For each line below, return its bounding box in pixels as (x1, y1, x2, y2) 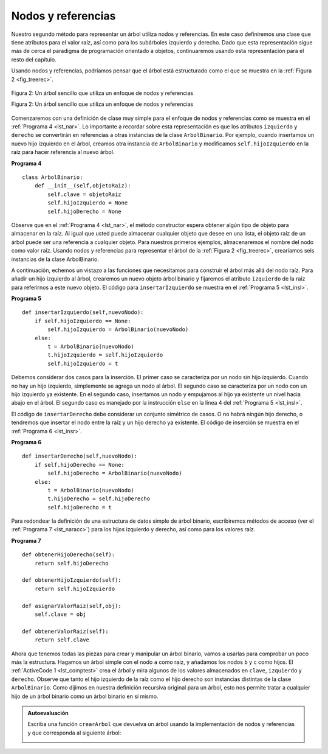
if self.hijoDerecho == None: (34, 461, 125, 468)
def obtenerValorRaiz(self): (22, 627, 109, 635)
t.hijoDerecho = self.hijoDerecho (47, 495, 151, 502)
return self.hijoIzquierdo (34, 585, 115, 592)
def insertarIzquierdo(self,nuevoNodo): (22, 309, 144, 316)
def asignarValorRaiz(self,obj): (22, 602, 121, 609)
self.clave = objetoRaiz (47, 190, 121, 198)
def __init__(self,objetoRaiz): (34, 183, 131, 189)
